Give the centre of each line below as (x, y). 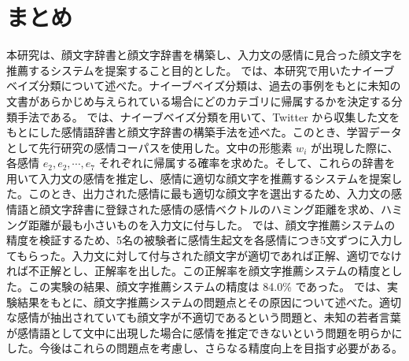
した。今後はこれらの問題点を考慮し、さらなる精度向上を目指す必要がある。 (204, 348)
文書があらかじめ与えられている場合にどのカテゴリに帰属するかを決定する (199, 100)
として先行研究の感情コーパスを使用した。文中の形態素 (149, 147)
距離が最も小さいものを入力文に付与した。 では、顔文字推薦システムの (212, 224)
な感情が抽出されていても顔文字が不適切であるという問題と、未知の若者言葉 (204, 317)
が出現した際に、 (354, 147)
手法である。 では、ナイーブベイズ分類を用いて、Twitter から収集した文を (208, 116)
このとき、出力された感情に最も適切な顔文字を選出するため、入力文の (210, 194)
